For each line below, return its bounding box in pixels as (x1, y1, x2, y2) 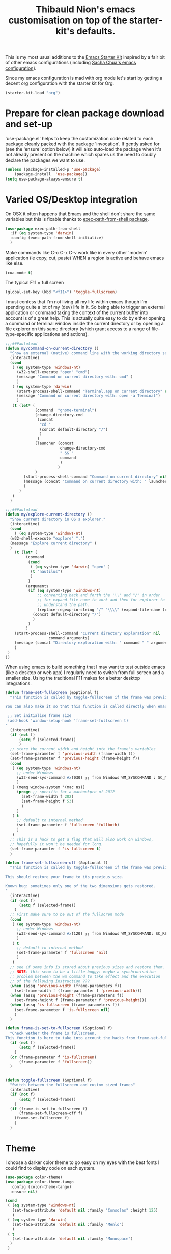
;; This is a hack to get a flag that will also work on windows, (10, 837, 154, 842)
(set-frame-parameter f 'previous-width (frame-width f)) (10, 751, 136, 756)
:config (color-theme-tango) (10, 1184, 72, 1190)
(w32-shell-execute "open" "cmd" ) (16, 370, 90, 375)
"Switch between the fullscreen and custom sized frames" (10, 1083, 136, 1088)
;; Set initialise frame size (7, 713, 72, 719)
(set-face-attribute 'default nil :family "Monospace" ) (12, 1236, 133, 1241)
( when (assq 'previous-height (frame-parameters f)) (10, 993, 124, 998)
